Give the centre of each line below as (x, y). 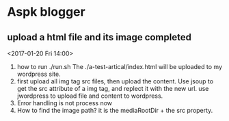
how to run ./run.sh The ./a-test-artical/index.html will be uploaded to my (119, 67)
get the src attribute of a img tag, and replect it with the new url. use (113, 89)
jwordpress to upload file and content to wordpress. (90, 96)
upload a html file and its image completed (99, 37)
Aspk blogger (46, 12)
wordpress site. (39, 74)
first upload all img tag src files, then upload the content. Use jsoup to (115, 81)
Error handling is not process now (65, 103)
